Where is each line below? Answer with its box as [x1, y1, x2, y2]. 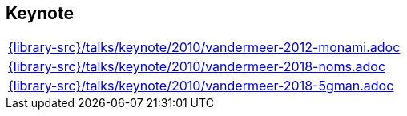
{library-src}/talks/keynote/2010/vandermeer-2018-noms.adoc [8, 58, 386, 75]
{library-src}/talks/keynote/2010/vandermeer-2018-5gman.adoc [8, 78, 394, 94]
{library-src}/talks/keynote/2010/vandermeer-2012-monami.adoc [8, 39, 401, 56]
